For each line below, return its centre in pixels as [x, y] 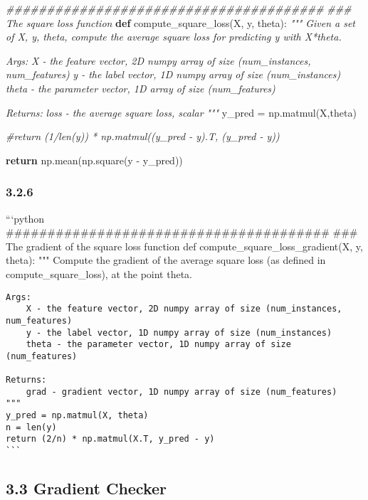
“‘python [25, 218]
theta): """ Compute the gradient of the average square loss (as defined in [166, 260]
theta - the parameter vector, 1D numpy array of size [158, 345]
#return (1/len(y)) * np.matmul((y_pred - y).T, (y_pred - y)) [143, 136]
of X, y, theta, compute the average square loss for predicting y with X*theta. [174, 37]
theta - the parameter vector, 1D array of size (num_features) [141, 88]
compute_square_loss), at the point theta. [99, 273]
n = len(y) [31, 427]
